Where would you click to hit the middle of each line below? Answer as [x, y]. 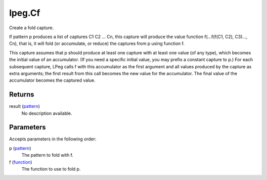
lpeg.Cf [25, 13]
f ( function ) [21, 162]
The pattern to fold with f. [47, 155]
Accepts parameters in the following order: [53, 139]
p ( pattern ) [20, 148]
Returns [22, 95]
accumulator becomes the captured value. [52, 80]
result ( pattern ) [24, 106]
